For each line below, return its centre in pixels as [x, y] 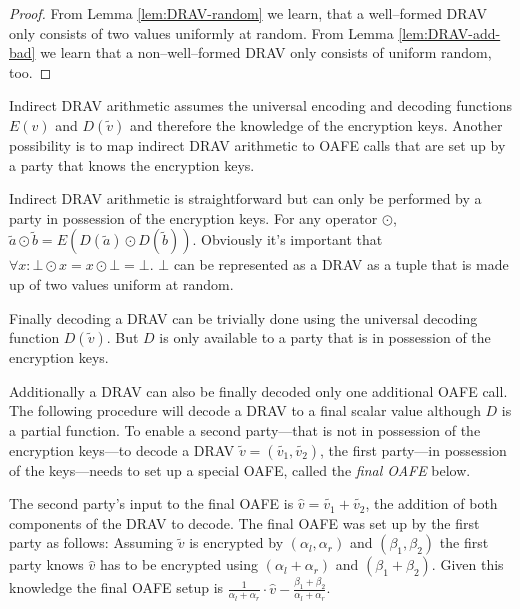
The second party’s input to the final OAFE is [151, 503]
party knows [46, 564]
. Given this [467, 564]
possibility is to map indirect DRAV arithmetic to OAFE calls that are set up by [257, 144]
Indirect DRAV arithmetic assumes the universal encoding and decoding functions [260, 105]
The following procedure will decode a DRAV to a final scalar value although [245, 410]
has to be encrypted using [178, 564]
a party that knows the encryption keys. [132, 164]
